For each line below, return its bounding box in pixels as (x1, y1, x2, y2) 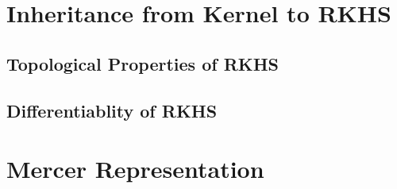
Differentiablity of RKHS (6, 98, 218, 122)
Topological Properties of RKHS (6, 51, 279, 75)
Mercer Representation (6, 152, 264, 185)
